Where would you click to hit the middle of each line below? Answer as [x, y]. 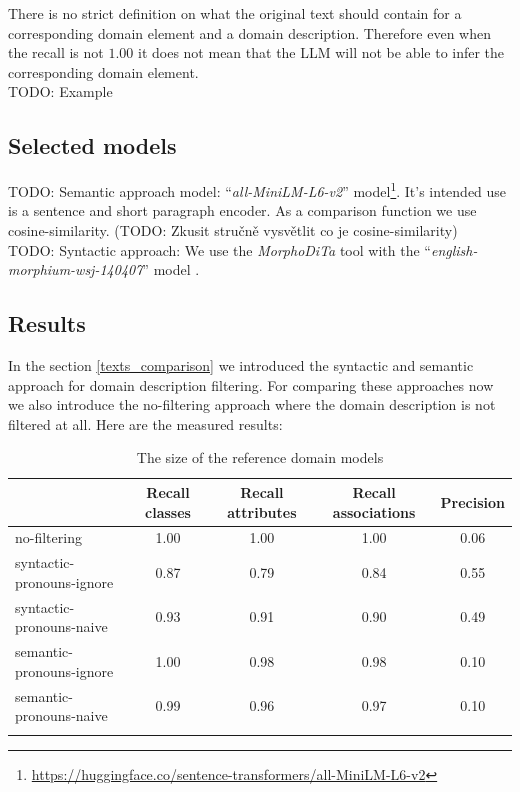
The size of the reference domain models [260, 457]
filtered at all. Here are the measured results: [145, 423]
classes [168, 511]
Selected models [92, 145]
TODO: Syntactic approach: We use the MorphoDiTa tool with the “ [219, 249]
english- [454, 249]
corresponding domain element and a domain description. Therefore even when [249, 32]
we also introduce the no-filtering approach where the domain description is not [252, 404]
